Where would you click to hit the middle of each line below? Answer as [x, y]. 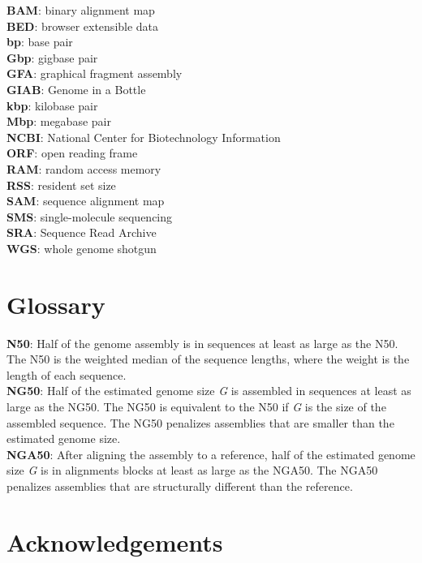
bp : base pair [40, 42]
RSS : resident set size [61, 185]
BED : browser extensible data [83, 26]
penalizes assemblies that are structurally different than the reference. [180, 486]
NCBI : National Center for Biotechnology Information [144, 137]
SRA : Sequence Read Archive [82, 232]
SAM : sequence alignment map [86, 201]
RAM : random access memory [84, 168]
